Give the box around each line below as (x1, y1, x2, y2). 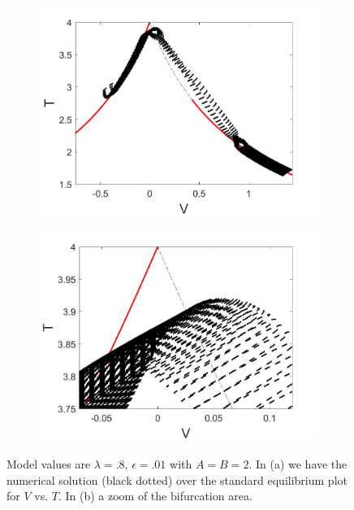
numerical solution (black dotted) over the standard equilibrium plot (6, 471, 348, 488)
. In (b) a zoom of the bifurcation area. (58, 487, 253, 504)
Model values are (6, 455, 91, 472)
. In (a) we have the (248, 455, 348, 472)
